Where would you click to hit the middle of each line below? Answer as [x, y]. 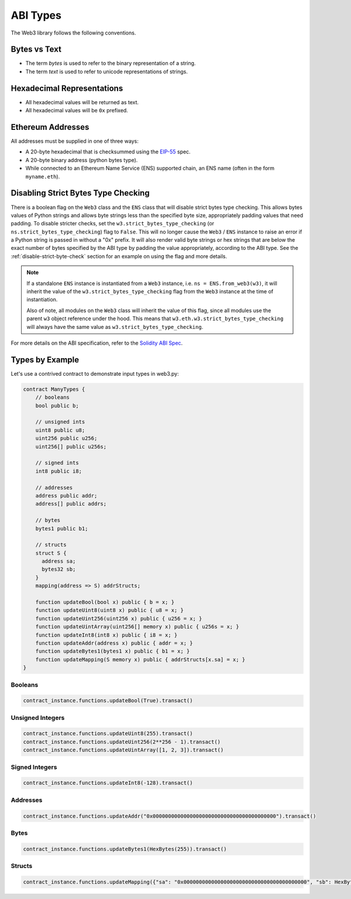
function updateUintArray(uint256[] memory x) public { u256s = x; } [137, 627]
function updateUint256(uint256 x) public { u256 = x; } [119, 618]
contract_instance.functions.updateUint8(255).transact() [108, 734]
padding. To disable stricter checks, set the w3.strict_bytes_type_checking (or [113, 224]
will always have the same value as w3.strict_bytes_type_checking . [115, 327]
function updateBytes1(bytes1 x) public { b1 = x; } [113, 651]
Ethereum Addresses [50, 127]
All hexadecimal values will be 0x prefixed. [77, 111]
